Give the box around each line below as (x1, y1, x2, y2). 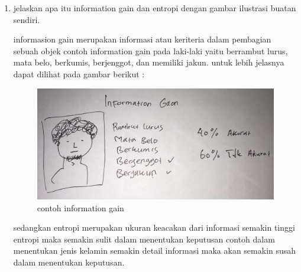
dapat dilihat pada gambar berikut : (13, 67, 145, 80)
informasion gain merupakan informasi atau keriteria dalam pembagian (13, 33, 271, 45)
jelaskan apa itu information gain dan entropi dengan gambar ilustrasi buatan (13, 2, 296, 14)
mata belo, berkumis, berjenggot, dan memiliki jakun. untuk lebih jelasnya (13, 56, 284, 68)
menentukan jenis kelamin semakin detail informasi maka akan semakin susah (13, 244, 296, 257)
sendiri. (13, 13, 40, 25)
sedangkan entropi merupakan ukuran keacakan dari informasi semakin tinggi (13, 221, 295, 234)
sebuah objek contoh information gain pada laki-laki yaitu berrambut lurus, (13, 44, 288, 57)
